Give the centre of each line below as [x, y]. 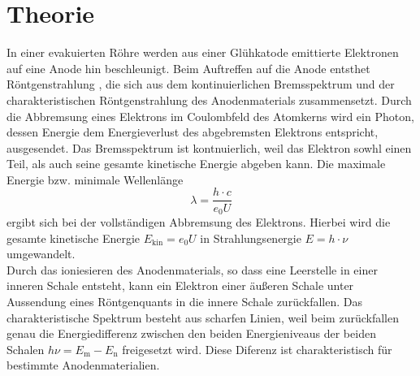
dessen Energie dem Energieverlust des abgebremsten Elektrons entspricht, [193, 132]
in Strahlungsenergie [251, 238]
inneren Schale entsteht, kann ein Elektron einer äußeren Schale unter [180, 285]
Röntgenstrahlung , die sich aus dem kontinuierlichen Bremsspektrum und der [201, 84]
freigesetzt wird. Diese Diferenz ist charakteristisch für [257, 349]
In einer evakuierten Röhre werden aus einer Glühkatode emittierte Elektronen [203, 52]
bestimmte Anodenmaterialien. [83, 365]
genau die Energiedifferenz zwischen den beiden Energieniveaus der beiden [191, 333]
